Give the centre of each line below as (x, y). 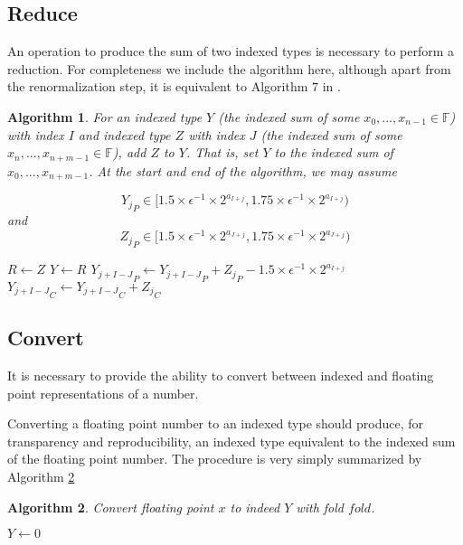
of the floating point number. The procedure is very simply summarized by (215, 459)
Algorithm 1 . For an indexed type (105, 116)
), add (129, 152)
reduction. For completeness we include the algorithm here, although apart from (229, 68)
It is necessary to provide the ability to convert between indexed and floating (221, 376)
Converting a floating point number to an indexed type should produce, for (215, 423)
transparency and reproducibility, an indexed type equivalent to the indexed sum (231, 441)
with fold (320, 507)
